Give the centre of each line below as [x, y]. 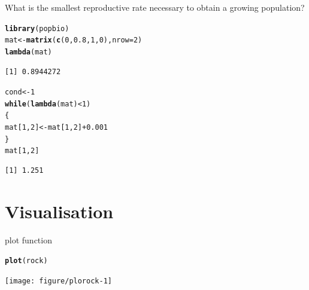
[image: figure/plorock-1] [58, 281]
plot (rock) [26, 261]
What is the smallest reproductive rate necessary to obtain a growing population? [155, 7]
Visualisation [59, 211]
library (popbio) [37, 28]
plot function [28, 239]
